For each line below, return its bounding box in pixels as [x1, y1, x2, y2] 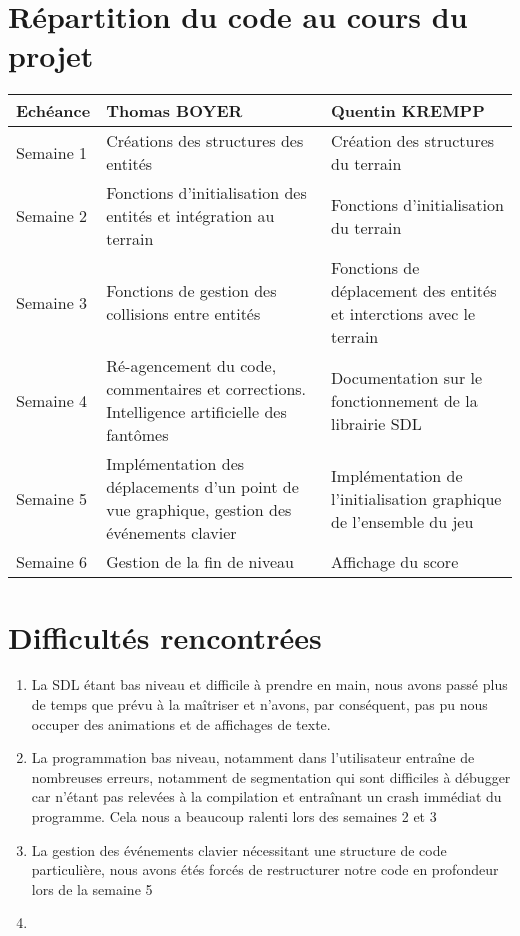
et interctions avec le [331, 302, 476, 326]
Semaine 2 [16, 204, 88, 228]
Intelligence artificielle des [106, 400, 287, 424]
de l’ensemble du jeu [331, 509, 474, 533]
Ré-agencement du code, [106, 354, 277, 378]
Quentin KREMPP [331, 99, 485, 123]
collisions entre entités [106, 302, 261, 326]
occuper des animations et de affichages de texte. [31, 713, 331, 734]
